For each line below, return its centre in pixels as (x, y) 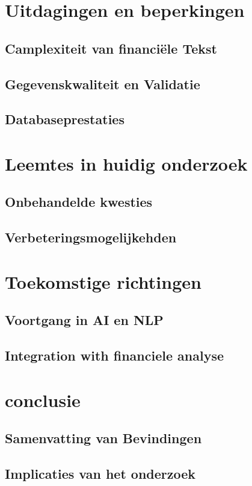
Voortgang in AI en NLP (84, 320)
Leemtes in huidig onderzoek (126, 163)
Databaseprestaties (65, 119)
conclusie (43, 399)
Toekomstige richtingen (103, 281)
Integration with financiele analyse (114, 355)
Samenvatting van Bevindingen (103, 438)
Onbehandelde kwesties (79, 202)
